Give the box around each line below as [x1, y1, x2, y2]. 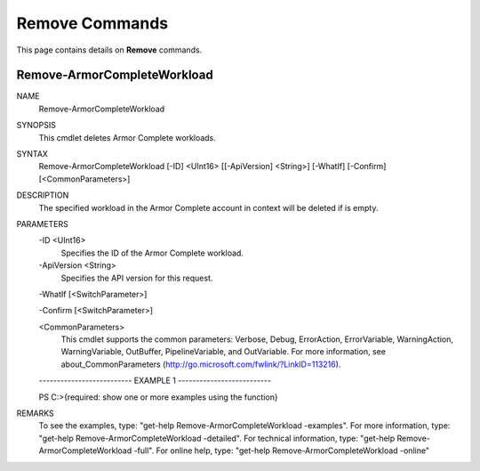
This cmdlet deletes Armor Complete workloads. [38, 132, 217, 142]
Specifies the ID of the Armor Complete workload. [60, 248, 244, 258]
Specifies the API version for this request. [60, 272, 213, 283]
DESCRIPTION [16, 190, 69, 200]
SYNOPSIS [16, 120, 57, 131]
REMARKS [16, 408, 54, 418]
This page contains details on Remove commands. [16, 45, 203, 55]
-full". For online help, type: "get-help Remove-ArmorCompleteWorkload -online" [133, 445, 430, 456]
